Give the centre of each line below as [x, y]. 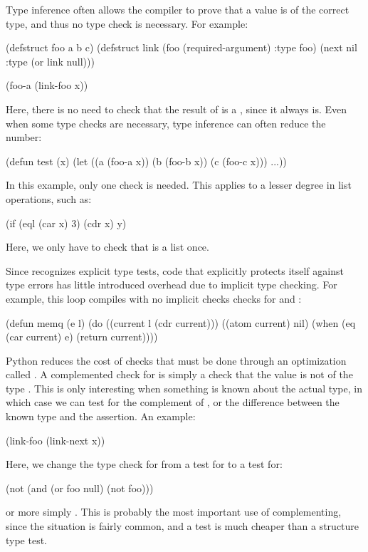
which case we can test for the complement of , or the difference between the [173, 402]
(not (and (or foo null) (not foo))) [80, 488]
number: [24, 137]
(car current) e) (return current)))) [82, 337]
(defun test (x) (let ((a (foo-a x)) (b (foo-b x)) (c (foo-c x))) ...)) [146, 161]
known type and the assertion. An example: [101, 416]
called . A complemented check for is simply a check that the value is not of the [179, 374]
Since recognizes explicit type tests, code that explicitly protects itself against [175, 270]
